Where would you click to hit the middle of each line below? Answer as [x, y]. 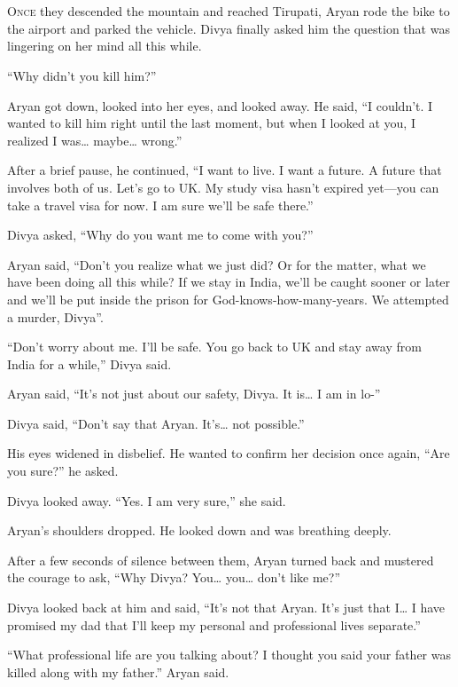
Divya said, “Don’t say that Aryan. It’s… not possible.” [156, 423]
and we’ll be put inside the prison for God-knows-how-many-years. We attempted [228, 299]
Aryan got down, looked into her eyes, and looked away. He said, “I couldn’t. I [220, 105]
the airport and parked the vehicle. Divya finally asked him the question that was [229, 28]
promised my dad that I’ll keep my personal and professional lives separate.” [214, 624]
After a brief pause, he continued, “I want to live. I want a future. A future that [225, 170]
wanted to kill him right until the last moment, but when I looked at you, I [211, 123]
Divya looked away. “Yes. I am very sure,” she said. [147, 500]
